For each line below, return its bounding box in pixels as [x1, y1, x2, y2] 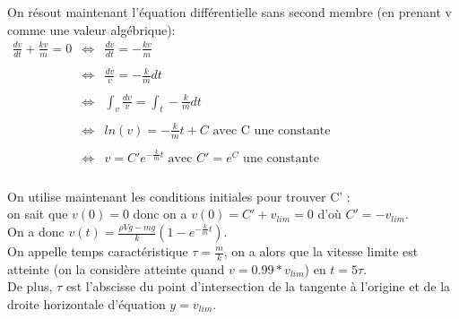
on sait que [7, 204, 68, 223]
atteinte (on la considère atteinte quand [7, 259, 225, 278]
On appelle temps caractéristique [7, 242, 188, 260]
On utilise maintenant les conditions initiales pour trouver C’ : [7, 186, 351, 205]
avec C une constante [212, 124, 331, 137]
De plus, [7, 277, 53, 296]
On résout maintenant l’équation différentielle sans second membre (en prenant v [7, 3, 452, 21]
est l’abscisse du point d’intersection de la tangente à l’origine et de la [65, 277, 451, 296]
